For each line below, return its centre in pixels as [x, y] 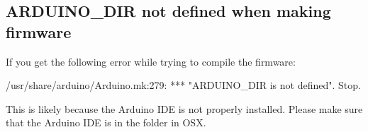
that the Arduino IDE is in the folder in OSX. [106, 122]
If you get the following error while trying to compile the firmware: [151, 61]
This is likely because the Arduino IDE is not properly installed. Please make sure [184, 108]
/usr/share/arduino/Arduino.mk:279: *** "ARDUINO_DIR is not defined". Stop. [183, 85]
